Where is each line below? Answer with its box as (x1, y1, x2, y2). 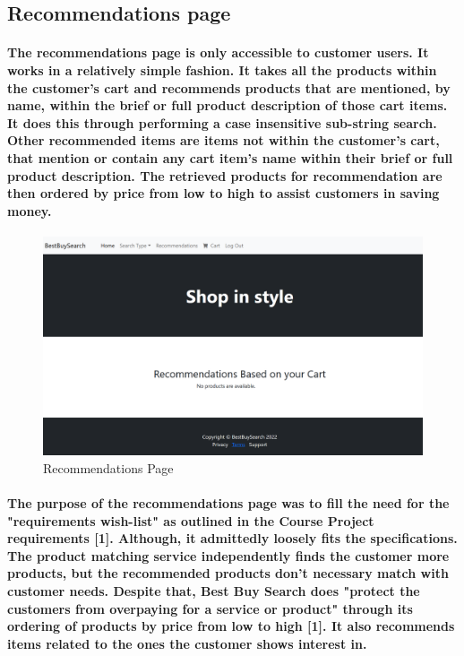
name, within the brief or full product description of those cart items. (7, 96, 448, 115)
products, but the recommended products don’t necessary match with (7, 564, 449, 583)
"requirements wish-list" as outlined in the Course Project (7, 511, 374, 530)
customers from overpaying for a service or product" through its (7, 599, 413, 617)
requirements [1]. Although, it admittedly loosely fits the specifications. (7, 529, 458, 548)
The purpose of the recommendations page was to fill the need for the (7, 494, 450, 512)
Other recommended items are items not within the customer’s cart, (7, 131, 440, 150)
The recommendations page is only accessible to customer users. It (7, 43, 429, 62)
